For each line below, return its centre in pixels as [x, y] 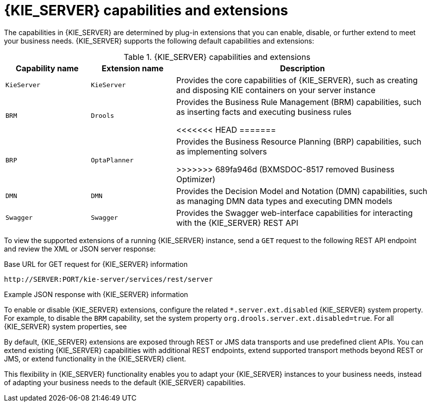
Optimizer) [196, 179]
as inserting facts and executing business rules [264, 112]
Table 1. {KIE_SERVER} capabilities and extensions [217, 57]
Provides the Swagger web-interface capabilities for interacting [295, 213]
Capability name [47, 68]
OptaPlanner [112, 160]
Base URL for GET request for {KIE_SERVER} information [96, 264]
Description [302, 68]
